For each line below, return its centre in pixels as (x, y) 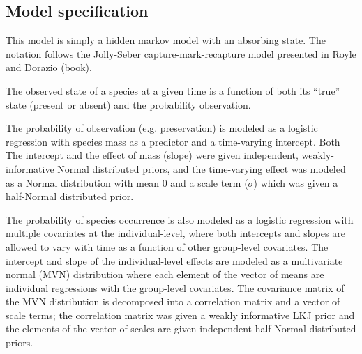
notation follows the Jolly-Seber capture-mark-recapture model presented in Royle (181, 53)
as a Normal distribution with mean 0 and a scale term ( (127, 182)
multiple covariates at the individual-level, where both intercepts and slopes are (175, 233)
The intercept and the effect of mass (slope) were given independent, (152, 155)
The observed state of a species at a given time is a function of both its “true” (173, 90)
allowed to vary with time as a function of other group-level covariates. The (167, 246)
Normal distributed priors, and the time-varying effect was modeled (202, 168)
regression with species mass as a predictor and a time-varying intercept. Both (173, 141)
